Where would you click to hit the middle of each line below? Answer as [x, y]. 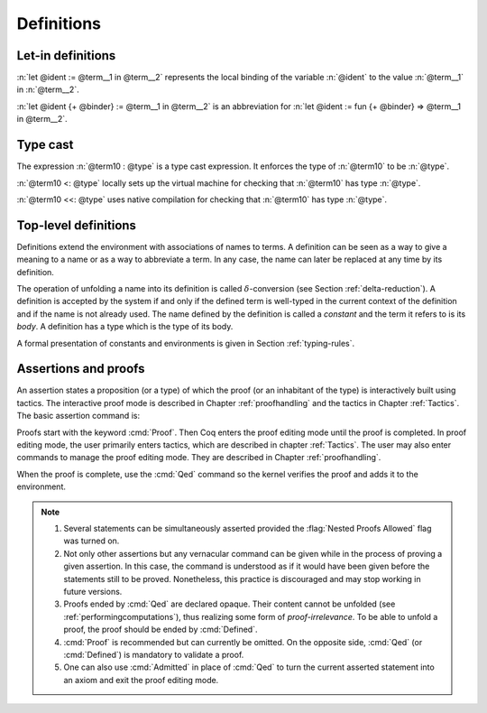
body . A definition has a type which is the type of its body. [125, 327]
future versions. [93, 591]
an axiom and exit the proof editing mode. [141, 680]
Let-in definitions [66, 56]
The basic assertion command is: [78, 416]
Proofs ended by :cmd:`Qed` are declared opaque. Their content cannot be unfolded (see [230, 604]
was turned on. [92, 541]
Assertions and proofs [81, 369]
